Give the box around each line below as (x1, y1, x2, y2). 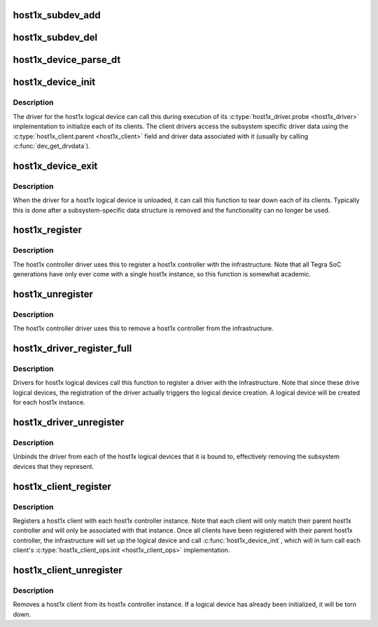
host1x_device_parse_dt (13, 54, 121, 66)
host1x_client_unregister (13, 564, 122, 576)
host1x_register (13, 224, 83, 236)
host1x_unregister (13, 288, 94, 300)
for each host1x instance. (13, 398, 85, 407)
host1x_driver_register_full (13, 343, 132, 355)
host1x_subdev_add (13, 9, 101, 21)
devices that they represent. (13, 462, 94, 470)
